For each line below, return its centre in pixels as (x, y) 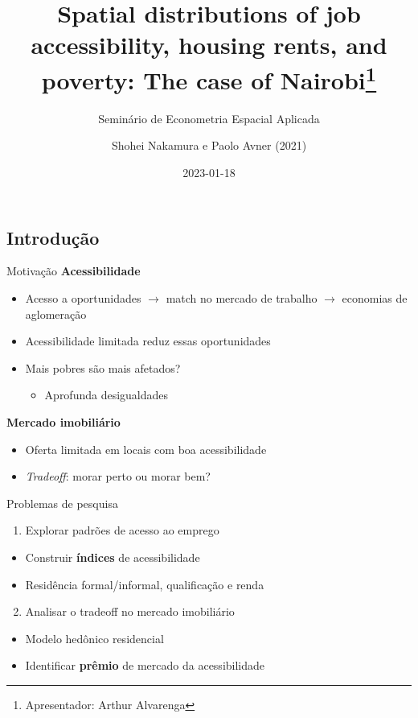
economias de (375, 298)
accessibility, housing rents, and (209, 45)
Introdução (53, 237)
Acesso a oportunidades (83, 298)
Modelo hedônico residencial (94, 638)
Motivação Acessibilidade (74, 271)
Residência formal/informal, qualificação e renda (145, 584)
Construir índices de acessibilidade (113, 557)
